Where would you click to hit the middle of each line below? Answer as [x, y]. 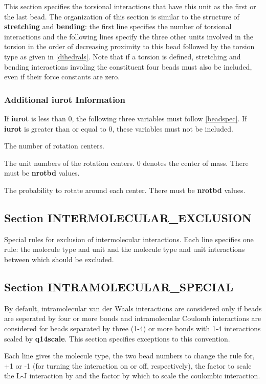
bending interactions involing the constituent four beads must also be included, [128, 66]
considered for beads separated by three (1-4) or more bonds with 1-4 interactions [132, 328]
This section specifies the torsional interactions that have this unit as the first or [130, 6]
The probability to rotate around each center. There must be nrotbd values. [125, 190]
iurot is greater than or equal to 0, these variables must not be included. [119, 128]
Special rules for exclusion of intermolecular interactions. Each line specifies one [129, 239]
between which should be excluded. [59, 259]
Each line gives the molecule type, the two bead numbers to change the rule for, [129, 356]
